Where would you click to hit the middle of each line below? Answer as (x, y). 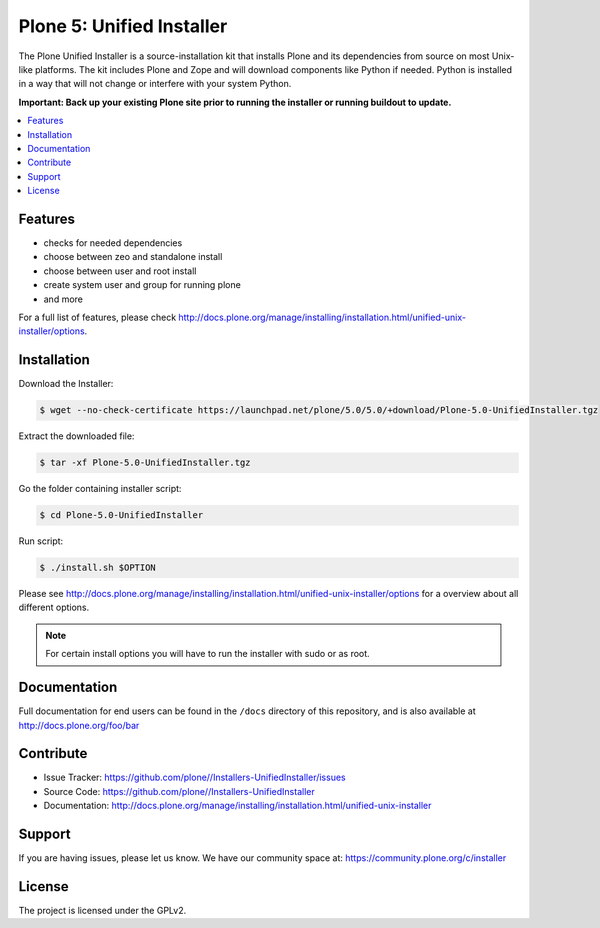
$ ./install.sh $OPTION (98, 568)
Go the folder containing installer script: (100, 489)
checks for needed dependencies (113, 242)
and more (63, 299)
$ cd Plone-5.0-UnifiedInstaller (121, 515)
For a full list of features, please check (97, 317)
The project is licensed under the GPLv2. (102, 911)
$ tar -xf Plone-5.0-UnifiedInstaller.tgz (145, 463)
